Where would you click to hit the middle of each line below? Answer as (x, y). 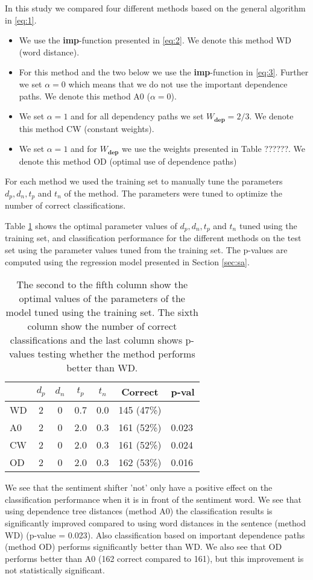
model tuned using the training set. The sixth (102, 312)
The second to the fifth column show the (102, 285)
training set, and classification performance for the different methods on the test (153, 238)
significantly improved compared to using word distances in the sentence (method (156, 522)
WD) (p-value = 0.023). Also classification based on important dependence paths (155, 534)
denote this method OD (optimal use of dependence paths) (128, 161)
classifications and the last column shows (96, 340)
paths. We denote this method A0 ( (84, 96)
